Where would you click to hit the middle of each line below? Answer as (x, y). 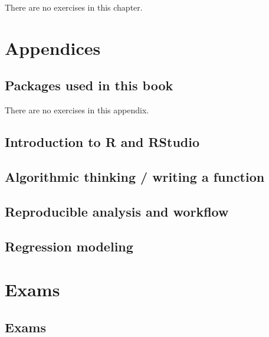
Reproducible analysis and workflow (117, 211)
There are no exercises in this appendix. (77, 110)
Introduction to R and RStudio (102, 142)
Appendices (53, 48)
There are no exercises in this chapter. (74, 7)
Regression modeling (69, 246)
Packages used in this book (89, 85)
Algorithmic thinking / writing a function (135, 176)
